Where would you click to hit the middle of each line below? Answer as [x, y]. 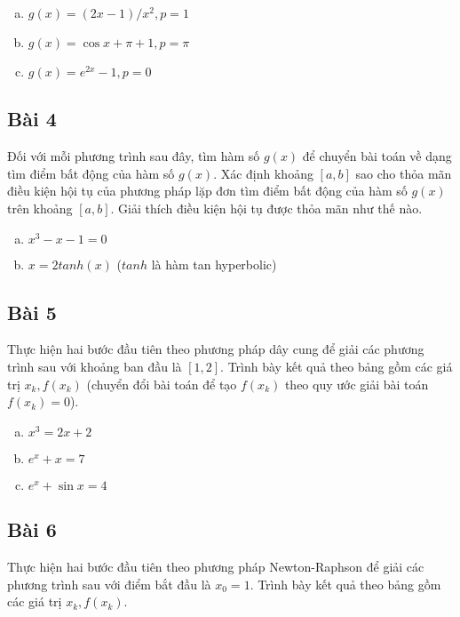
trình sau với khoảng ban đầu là [95, 366]
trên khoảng [40, 208]
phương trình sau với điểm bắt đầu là [109, 584]
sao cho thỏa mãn [404, 173]
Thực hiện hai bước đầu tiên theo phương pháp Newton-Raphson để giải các [216, 566]
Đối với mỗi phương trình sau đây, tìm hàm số [134, 156]
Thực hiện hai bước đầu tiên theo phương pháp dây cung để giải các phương [216, 349]
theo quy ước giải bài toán [357, 384]
